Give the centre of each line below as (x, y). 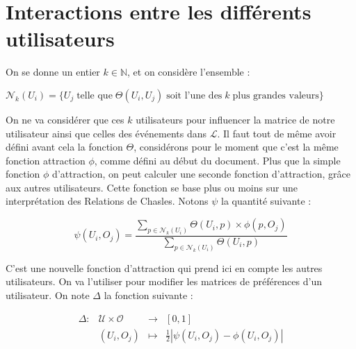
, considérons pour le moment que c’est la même (236, 147)
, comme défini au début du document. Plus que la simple (217, 160)
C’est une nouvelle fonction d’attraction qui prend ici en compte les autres (164, 267)
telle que (95, 95)
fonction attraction (46, 160)
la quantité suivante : (266, 201)
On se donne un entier (53, 72)
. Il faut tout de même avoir (277, 133)
